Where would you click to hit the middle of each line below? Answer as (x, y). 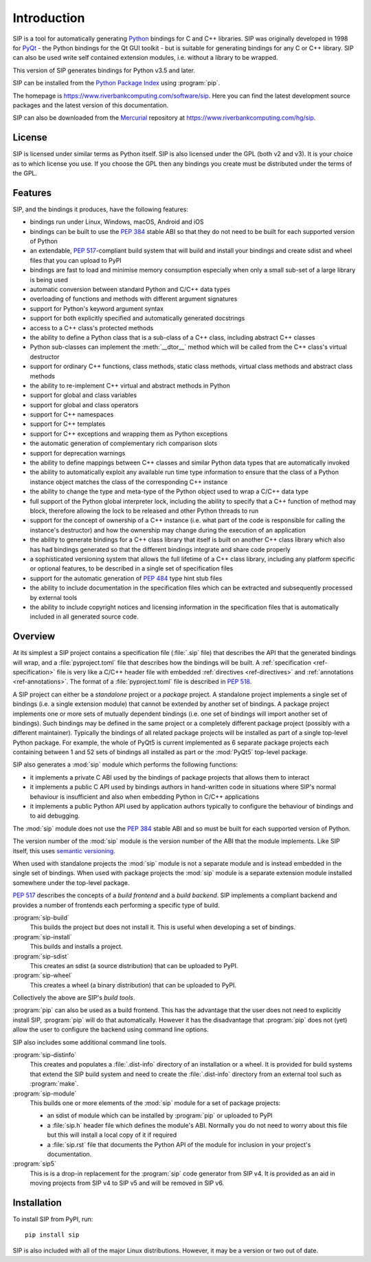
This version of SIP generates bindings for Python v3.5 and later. (104, 70)
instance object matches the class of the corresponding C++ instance (129, 482)
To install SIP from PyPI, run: (53, 1219)
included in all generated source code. (84, 617)
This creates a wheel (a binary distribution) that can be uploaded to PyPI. (133, 985)
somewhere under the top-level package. (71, 883)
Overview (34, 637)
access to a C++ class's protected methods (92, 328)
